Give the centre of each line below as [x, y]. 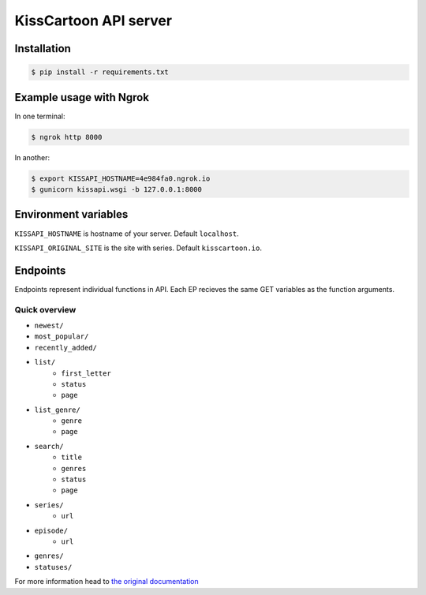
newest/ [49, 325]
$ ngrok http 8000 [67, 137]
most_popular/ [62, 337]
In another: [32, 157]
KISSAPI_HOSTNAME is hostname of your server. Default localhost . [127, 234]
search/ [49, 446]
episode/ [51, 530]
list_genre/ [57, 410]
